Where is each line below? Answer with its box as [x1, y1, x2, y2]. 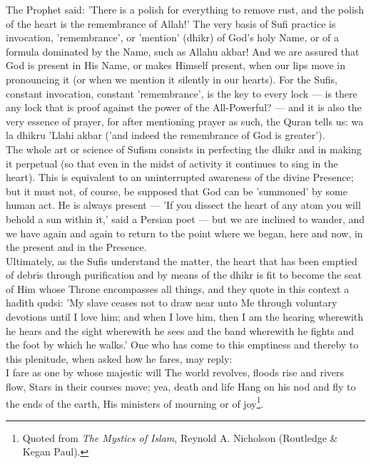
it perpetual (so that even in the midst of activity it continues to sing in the [6, 155, 338, 170]
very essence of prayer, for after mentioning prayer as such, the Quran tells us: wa [6, 113, 364, 128]
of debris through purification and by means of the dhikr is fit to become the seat [6, 267, 362, 282]
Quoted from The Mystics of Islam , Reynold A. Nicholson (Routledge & [22, 430, 338, 445]
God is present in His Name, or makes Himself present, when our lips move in [6, 58, 345, 73]
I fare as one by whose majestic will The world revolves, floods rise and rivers [6, 365, 344, 380]
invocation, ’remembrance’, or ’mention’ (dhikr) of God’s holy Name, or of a [6, 30, 340, 45]
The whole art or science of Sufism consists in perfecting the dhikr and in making [6, 141, 362, 156]
